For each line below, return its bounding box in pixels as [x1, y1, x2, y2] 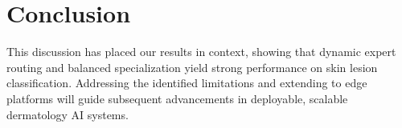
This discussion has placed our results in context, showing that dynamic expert [6, 43, 396, 60]
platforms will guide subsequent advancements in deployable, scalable [6, 90, 348, 106]
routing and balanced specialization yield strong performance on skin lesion [6, 58, 378, 75]
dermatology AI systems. [6, 106, 129, 122]
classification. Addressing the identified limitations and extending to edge [6, 74, 367, 91]
